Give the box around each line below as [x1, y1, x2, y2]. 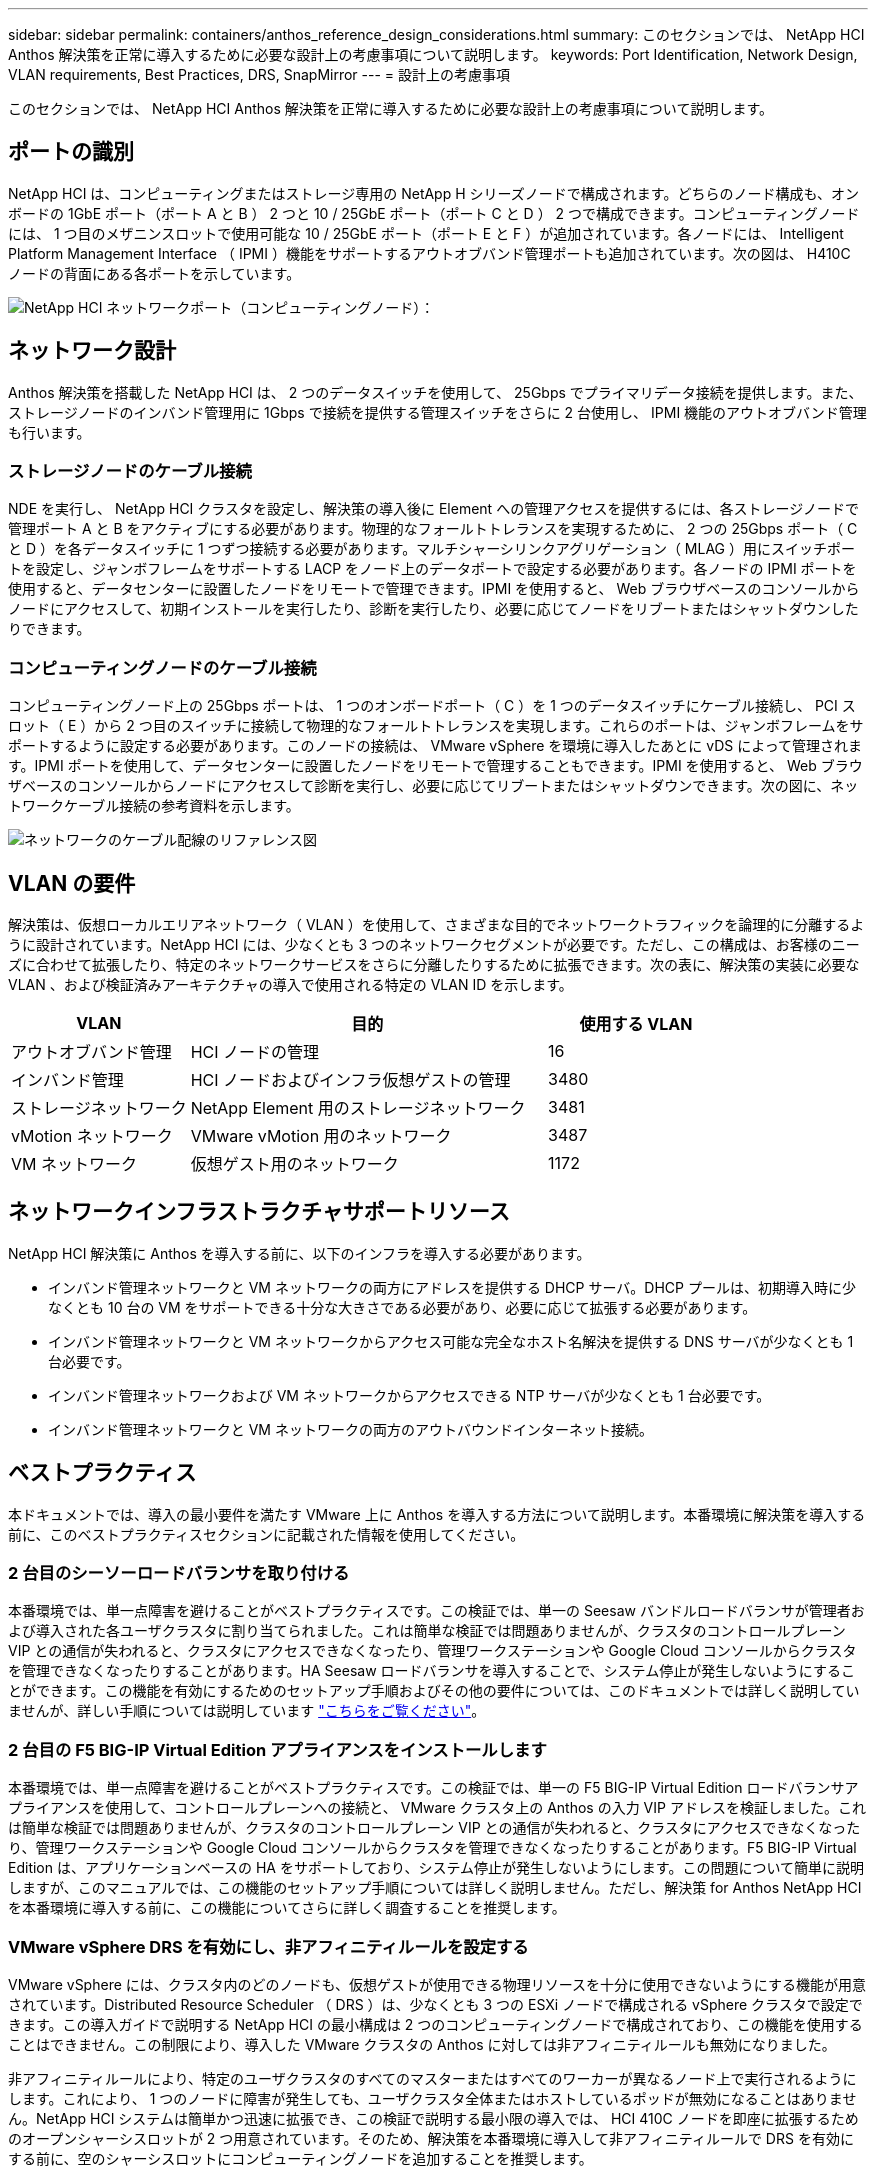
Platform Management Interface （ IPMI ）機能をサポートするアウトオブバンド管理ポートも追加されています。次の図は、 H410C [8, 244, 851, 262]
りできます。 [8, 620, 91, 638]
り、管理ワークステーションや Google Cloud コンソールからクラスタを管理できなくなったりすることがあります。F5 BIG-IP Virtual [8, 1839, 857, 1857]
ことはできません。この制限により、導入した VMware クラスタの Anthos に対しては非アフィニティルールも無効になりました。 [8, 2035, 836, 2053]
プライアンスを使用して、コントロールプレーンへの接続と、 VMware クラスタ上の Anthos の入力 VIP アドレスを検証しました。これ [8, 1799, 866, 1817]
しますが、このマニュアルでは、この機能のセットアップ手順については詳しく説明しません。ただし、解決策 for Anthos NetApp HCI [8, 1879, 862, 1897]
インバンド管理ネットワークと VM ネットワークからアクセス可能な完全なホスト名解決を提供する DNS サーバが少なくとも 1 [48, 1332, 854, 1350]
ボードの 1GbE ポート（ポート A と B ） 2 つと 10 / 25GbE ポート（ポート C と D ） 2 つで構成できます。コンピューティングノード [8, 204, 860, 222]
